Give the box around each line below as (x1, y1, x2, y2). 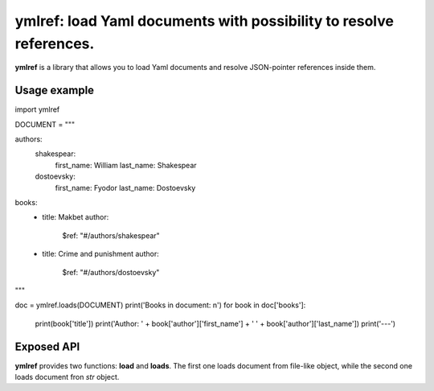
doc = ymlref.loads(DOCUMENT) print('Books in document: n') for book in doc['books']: (14, 300, 306, 310)
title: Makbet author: (42, 212, 109, 222)
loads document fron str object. (14, 372, 120, 382)
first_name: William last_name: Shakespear (55, 160, 197, 170)
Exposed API (14, 340, 80, 353)
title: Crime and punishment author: (42, 249, 160, 259)
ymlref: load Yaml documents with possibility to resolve (14, 12, 394, 30)
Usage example (14, 84, 95, 97)
